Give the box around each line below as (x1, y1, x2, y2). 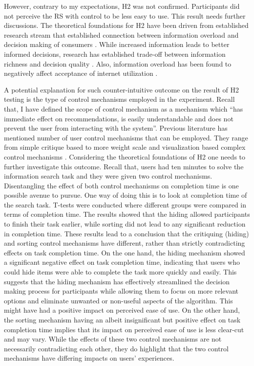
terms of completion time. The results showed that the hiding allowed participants (4, 209, 250, 219)
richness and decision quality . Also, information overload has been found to (4, 58, 232, 69)
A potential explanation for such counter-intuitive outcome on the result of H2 (4, 84, 239, 94)
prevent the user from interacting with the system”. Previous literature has (4, 123, 228, 133)
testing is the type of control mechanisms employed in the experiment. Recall (4, 94, 235, 104)
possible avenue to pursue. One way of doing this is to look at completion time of (4, 190, 247, 200)
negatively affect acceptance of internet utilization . (4, 68, 158, 78)
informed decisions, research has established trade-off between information (4, 48, 226, 59)
